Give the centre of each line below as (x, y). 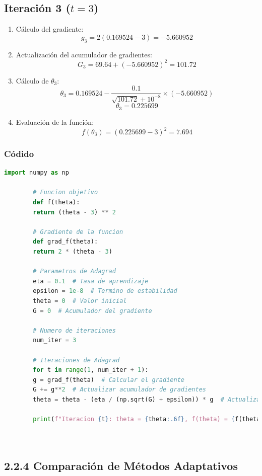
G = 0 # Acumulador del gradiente (92, 311)
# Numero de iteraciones (74, 330)
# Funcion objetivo (65, 192)
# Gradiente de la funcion (78, 232)
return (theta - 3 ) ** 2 (75, 212)
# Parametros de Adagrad (74, 271)
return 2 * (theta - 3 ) (73, 251)
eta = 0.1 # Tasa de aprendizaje (91, 281)
